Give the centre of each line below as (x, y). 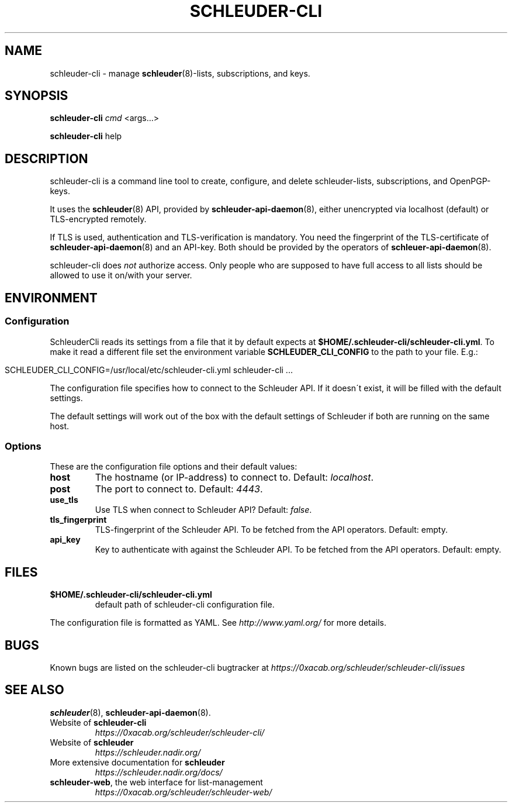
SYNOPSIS (37, 96)
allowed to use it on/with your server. (121, 275)
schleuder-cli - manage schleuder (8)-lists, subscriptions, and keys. (180, 73)
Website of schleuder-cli (98, 722)
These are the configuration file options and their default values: (174, 467)
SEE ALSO (34, 690)
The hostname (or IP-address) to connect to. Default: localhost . (234, 477)
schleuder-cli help (86, 136)
